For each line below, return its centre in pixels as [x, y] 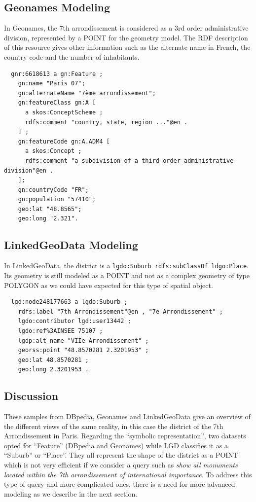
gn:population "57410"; [57, 199]
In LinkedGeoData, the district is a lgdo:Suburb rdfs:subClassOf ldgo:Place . [126, 266]
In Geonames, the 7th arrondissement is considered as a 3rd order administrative [126, 28]
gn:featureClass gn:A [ [57, 103]
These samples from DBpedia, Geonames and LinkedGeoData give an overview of [127, 416]
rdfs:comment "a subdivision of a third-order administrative [129, 161]
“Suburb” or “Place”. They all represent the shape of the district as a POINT [121, 455]
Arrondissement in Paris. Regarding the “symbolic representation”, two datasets [125, 436]
